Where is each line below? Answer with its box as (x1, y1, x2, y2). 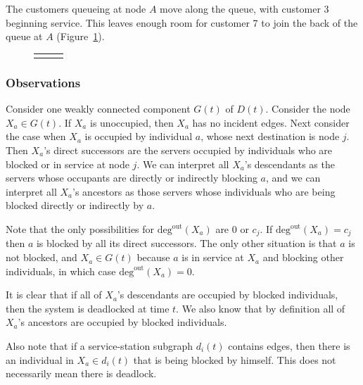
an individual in (6, 352, 74, 367)
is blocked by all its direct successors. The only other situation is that (36, 236, 337, 251)
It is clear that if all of (6, 287, 102, 302)
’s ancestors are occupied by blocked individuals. (18, 315, 227, 329)
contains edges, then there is (228, 339, 350, 353)
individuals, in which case (6, 263, 116, 278)
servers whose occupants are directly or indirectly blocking (6, 170, 257, 185)
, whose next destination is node (200, 129, 340, 144)
